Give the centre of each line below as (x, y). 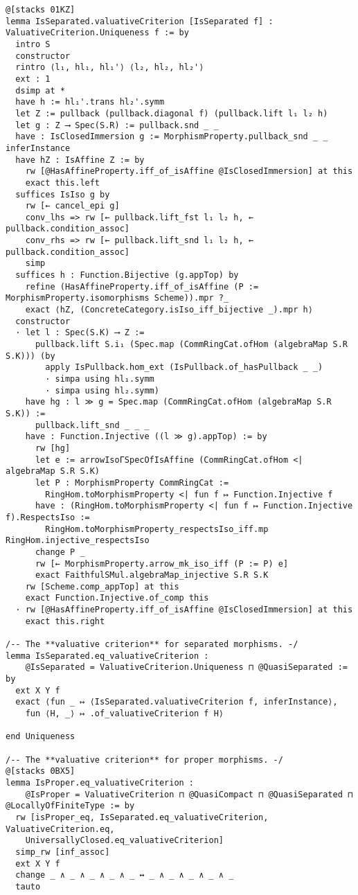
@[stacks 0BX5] (41, 771)
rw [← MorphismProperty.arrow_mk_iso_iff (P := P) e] (162, 564)
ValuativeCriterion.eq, (60, 829)
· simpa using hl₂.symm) (102, 390)
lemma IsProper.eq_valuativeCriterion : (100, 782)
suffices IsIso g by (63, 194)
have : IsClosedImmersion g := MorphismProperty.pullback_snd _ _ (172, 137)
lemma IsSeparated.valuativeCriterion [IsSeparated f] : (140, 21)
